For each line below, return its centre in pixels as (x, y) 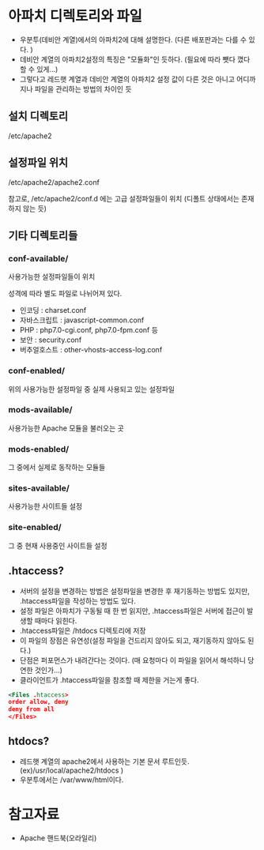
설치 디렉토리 (38, 117)
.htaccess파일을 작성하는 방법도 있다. (77, 600)
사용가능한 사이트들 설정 (45, 506)
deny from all (32, 709)
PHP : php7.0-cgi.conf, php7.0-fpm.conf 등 (89, 330)
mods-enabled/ (39, 449)
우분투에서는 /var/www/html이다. (72, 780)
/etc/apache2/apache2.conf (54, 182)
